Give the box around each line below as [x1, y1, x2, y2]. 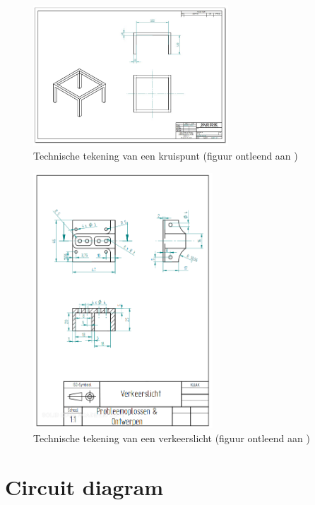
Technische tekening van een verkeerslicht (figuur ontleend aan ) [33, 431, 310, 446]
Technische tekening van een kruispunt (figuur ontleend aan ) [33, 148, 298, 163]
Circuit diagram [5, 472, 164, 501]
